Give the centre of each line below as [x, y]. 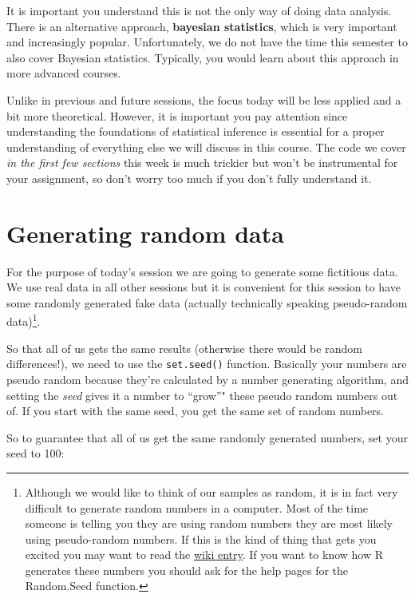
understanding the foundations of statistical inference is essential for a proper [196, 131]
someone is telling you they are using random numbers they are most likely [209, 523]
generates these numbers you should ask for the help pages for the [187, 570]
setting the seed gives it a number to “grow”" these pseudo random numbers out [202, 395]
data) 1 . [24, 320]
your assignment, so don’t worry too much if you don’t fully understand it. [189, 178]
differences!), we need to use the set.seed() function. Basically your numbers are [207, 364]
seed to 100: [36, 453]
